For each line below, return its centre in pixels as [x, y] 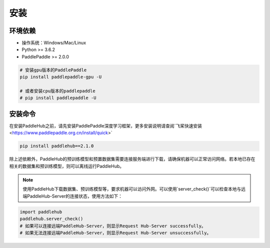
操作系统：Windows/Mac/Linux [54, 43]
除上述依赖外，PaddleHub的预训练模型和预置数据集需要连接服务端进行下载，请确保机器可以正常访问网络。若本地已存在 [132, 159]
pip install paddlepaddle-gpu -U [61, 77]
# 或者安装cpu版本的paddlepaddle [57, 91]
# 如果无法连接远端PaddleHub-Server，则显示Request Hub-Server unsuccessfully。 [115, 233]
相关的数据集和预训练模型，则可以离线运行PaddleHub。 [67, 166]
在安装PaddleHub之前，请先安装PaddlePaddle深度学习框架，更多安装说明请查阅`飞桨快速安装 [106, 125]
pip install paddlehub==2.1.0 [57, 146]
